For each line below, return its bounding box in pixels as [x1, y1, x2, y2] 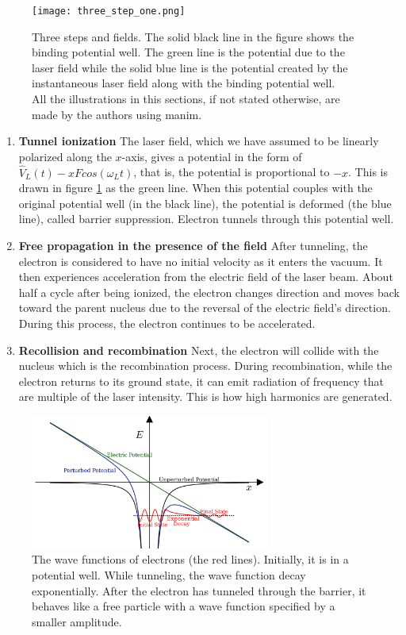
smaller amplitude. [32, 613, 122, 629]
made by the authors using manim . [32, 106, 202, 122]
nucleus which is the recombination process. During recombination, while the [18, 357, 393, 374]
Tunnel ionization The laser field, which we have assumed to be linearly [18, 133, 379, 149]
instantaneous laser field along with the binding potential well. [32, 75, 335, 91]
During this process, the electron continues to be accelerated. [18, 314, 316, 331]
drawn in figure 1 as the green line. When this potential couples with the [18, 179, 373, 196]
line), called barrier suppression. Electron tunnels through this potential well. [18, 210, 394, 227]
